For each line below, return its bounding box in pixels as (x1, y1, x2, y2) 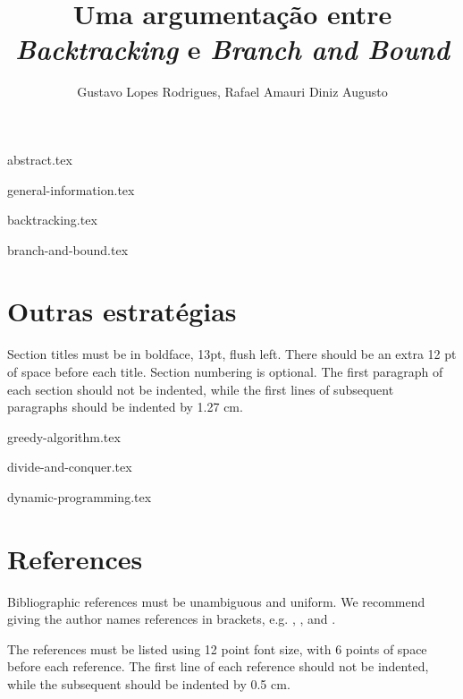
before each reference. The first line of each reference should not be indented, (7, 657, 429, 676)
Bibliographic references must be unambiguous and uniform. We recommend (7, 592, 425, 610)
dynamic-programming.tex (7, 487, 152, 506)
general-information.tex (7, 180, 135, 199)
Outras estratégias (7, 293, 237, 329)
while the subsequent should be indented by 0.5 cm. (7, 675, 290, 694)
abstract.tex (7, 149, 72, 168)
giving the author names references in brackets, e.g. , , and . (7, 609, 336, 628)
